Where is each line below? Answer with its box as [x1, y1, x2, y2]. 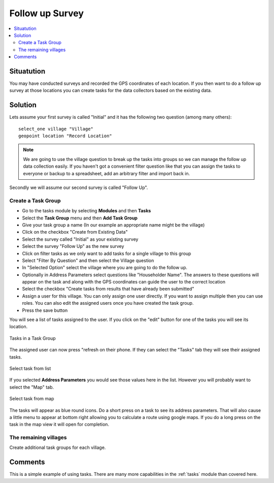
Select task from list [9, 366, 51, 371]
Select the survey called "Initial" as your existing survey [22, 236, 139, 242]
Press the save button [22, 307, 68, 313]
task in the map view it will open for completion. [9, 422, 109, 428]
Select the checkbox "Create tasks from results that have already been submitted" [22, 286, 195, 292]
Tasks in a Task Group [9, 335, 56, 341]
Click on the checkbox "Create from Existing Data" [22, 229, 128, 235]
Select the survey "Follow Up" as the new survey [22, 243, 124, 249]
